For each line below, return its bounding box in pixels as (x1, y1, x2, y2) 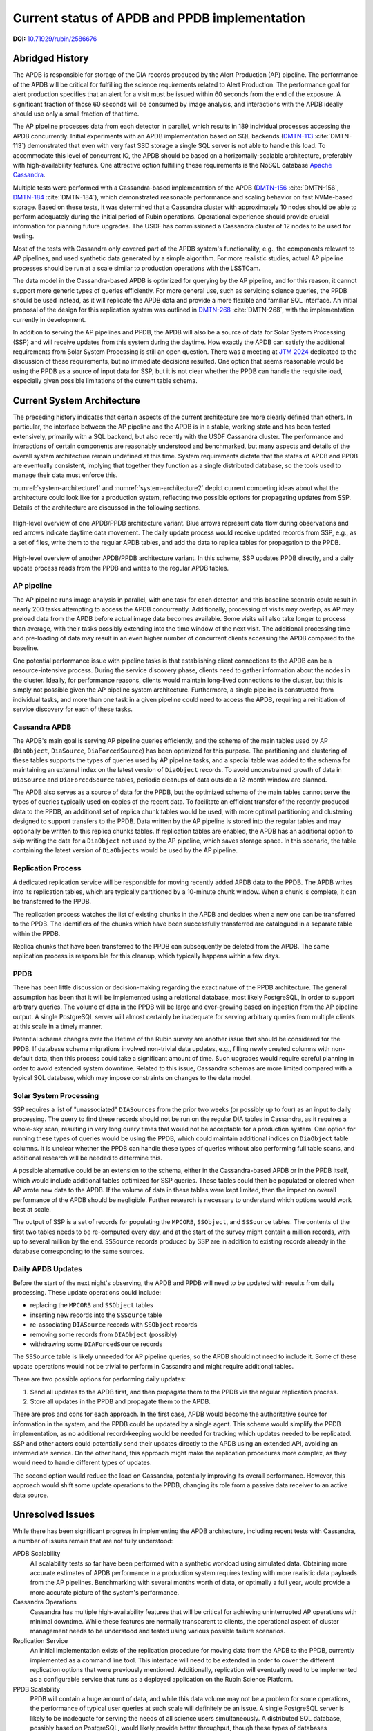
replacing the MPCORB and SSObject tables (30, 1301, 153, 1309)
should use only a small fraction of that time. (12, 109, 140, 118)
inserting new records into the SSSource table (30, 1311, 162, 1319)
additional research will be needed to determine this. (12, 1154, 162, 1163)
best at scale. (12, 1205, 51, 1213)
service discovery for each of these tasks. (12, 705, 133, 713)
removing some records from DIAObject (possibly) (30, 1330, 178, 1338)
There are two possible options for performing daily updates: (12, 1375, 186, 1383)
